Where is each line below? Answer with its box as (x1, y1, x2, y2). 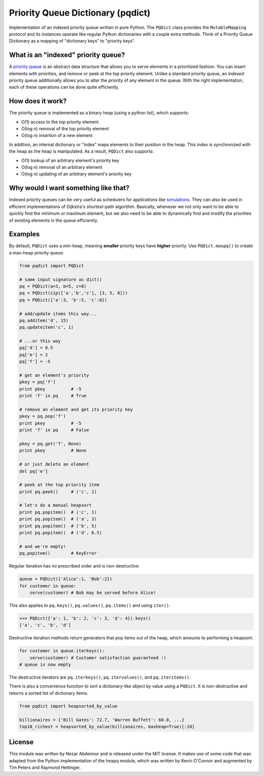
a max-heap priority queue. (9, 250, 65, 255)
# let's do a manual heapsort (19, 502, 92, 508)
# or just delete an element (19, 461, 89, 467)
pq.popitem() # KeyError (19, 550, 97, 556)
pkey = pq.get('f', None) (19, 441, 82, 446)
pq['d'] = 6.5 (19, 345, 53, 351)
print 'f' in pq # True (19, 393, 87, 399)
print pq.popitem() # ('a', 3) (19, 516, 97, 522)
